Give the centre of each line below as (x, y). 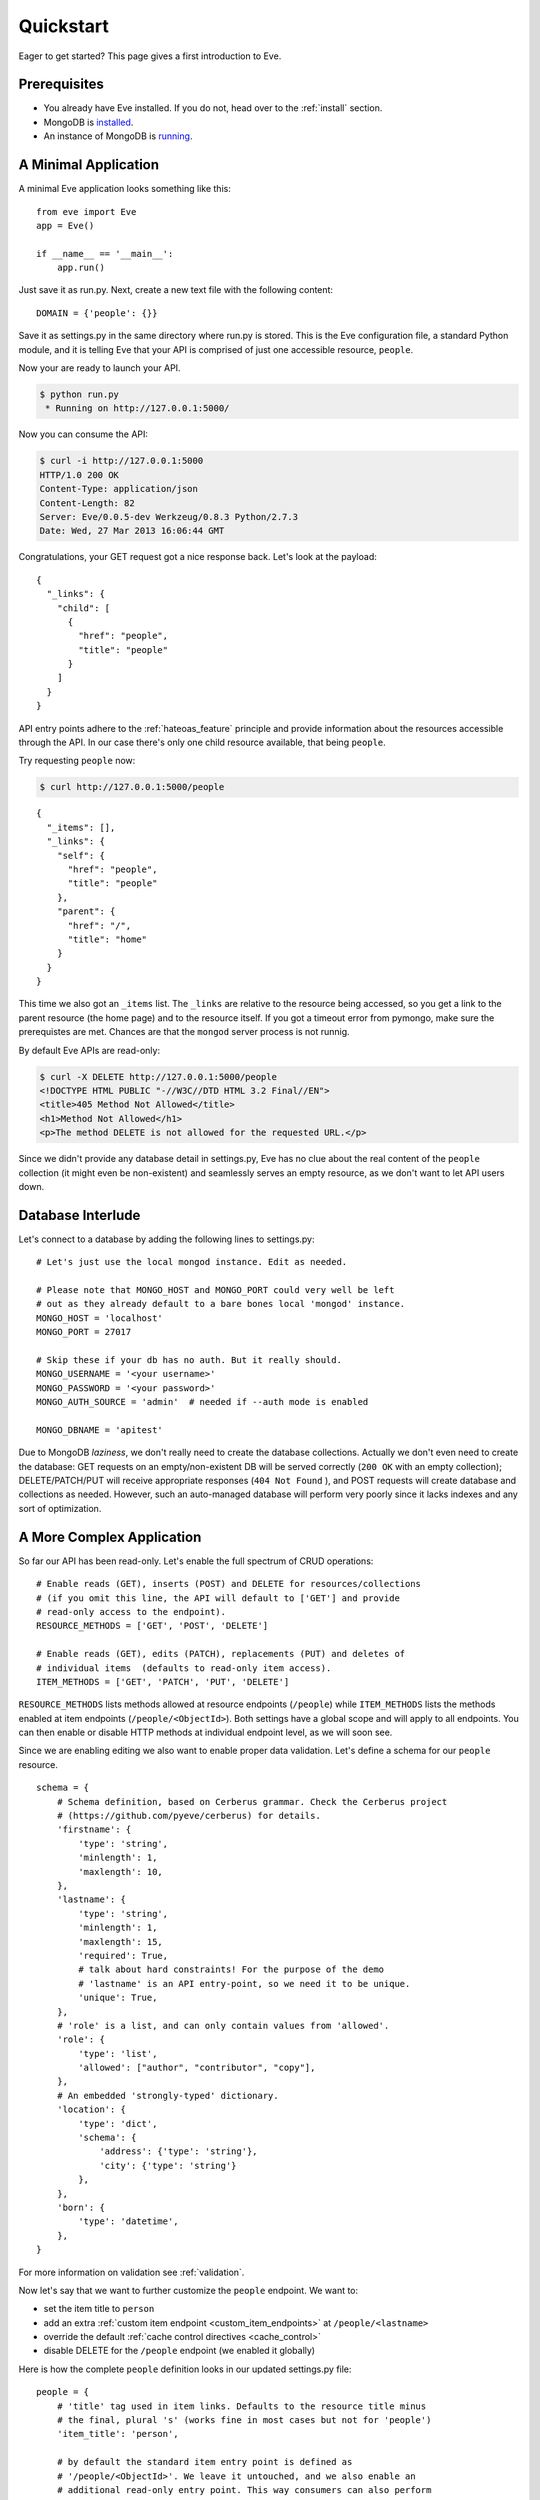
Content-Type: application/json (119, 489)
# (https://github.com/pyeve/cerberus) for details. (189, 1816)
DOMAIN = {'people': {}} (97, 313)
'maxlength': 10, (121, 1871)
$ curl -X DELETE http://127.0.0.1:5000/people (158, 1076)
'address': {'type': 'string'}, (179, 2151)
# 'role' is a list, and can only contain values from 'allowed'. (223, 2025)
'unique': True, (118, 1998)
